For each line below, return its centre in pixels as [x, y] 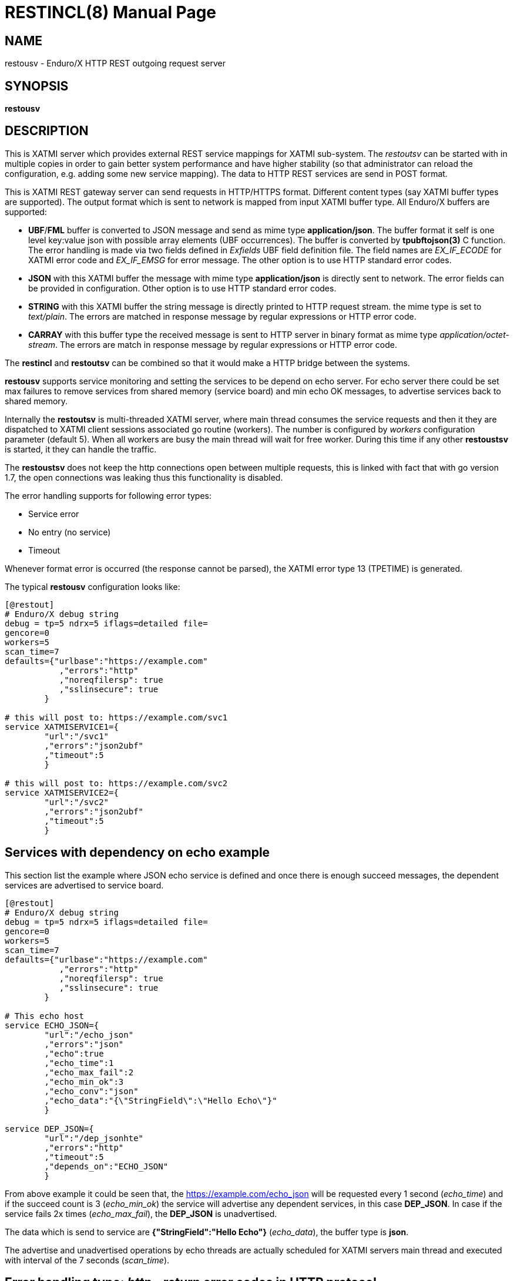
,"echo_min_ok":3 [84, 1082]
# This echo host [44, 1016]
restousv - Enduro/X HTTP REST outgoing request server [115, 63]
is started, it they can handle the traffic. [81, 449]
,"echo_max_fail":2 [89, 1072]
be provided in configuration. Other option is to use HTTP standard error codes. [182, 288]
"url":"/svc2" [77, 802]
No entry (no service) [70, 532]
